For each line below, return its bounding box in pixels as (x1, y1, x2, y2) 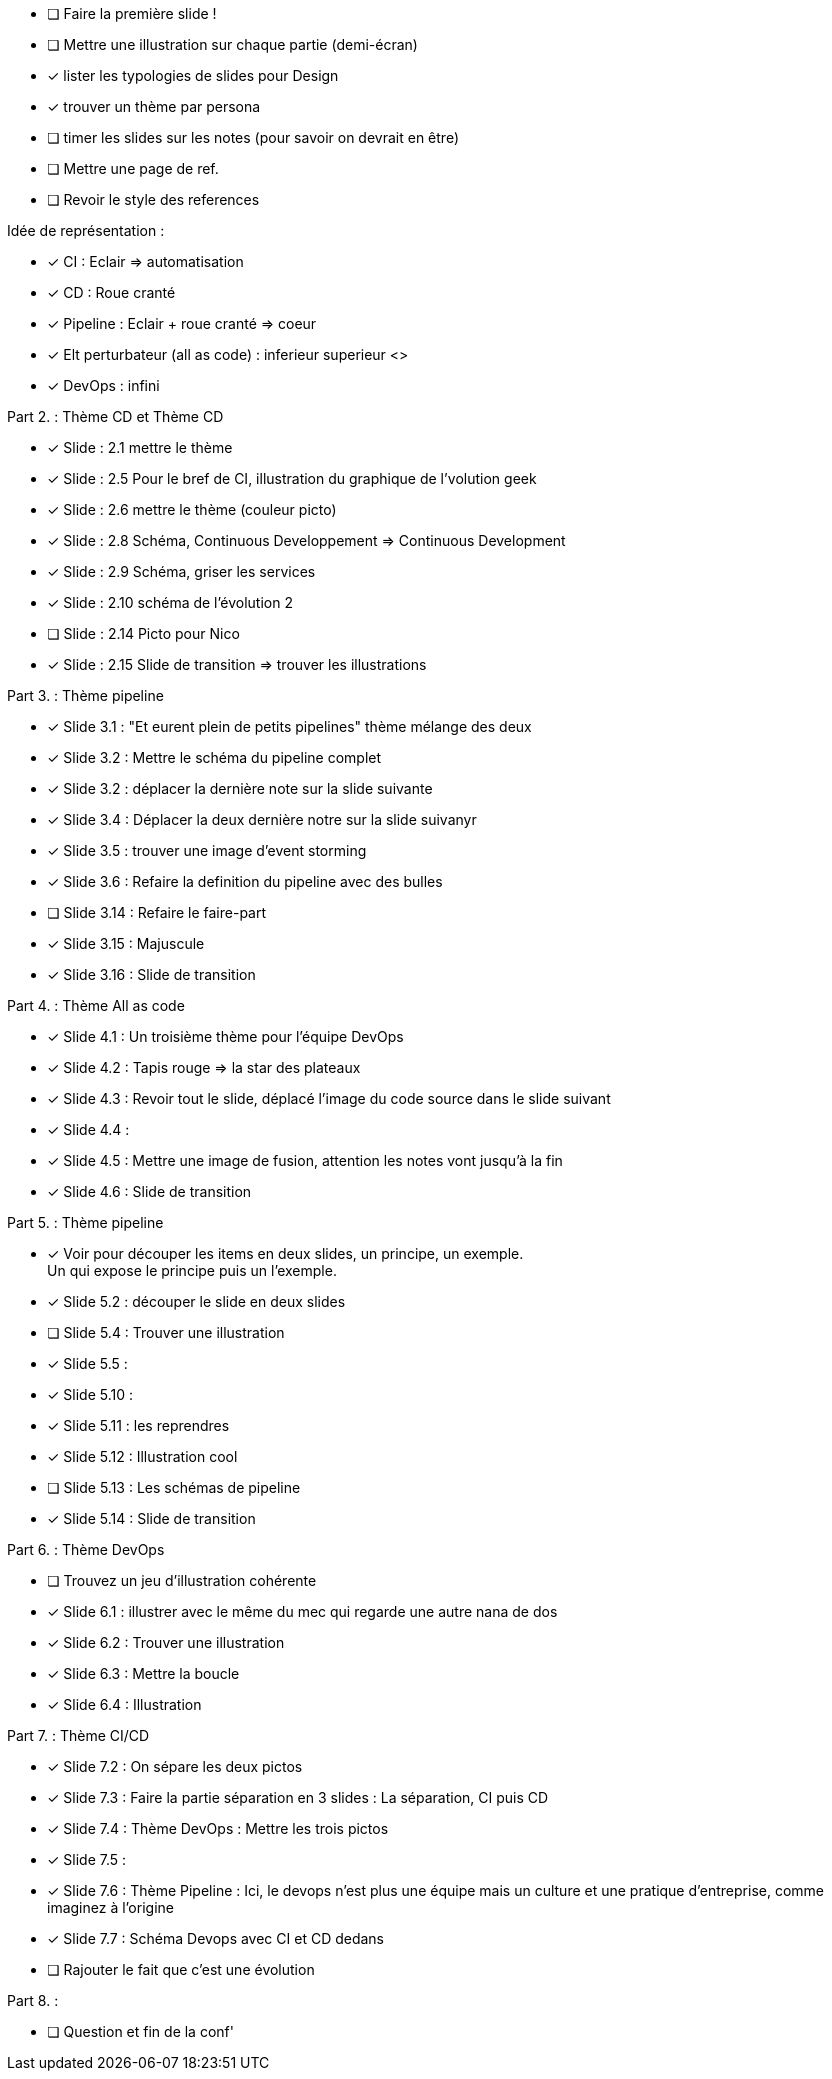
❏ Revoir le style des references (47, 191, 260, 208)
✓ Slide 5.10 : (47, 1386, 134, 1403)
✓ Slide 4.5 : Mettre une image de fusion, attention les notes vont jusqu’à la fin (47, 1152, 563, 1169)
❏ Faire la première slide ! (47, 5, 217, 22)
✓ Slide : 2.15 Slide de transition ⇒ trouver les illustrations (47, 656, 427, 673)
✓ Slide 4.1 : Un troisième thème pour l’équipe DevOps (47, 1028, 404, 1045)
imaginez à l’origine (47, 1899, 174, 1916)
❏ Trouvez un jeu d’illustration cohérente (47, 1572, 317, 1589)
